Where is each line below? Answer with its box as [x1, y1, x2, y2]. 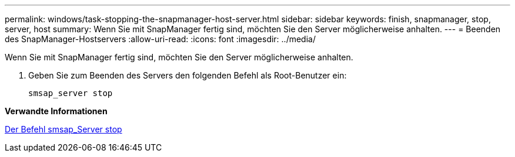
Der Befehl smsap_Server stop [5, 124, 122, 134]
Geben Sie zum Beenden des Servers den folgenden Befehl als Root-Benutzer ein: [28, 70, 347, 80]
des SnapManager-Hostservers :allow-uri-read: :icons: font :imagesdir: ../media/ [5, 34, 316, 44]
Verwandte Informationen [5, 106, 108, 116]
